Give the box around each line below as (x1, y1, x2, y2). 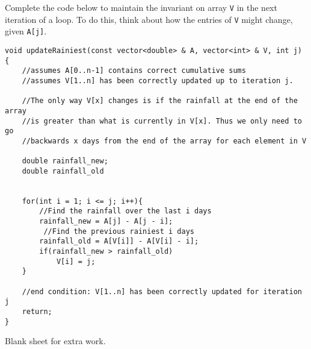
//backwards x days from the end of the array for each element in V (22, 136, 307, 145)
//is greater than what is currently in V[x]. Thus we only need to (22, 116, 302, 125)
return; (22, 307, 52, 316)
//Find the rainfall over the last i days (39, 207, 212, 216)
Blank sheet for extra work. (5, 335, 106, 347)
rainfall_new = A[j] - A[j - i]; (39, 217, 173, 226)
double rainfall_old (22, 166, 104, 175)
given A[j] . (5, 25, 47, 37)
